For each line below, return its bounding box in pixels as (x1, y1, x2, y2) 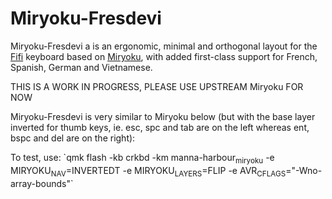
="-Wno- (285, 164, 323, 176)
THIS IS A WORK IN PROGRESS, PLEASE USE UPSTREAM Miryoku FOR (10, 80, 304, 92)
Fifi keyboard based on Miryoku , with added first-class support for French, (10, 50, 318, 62)
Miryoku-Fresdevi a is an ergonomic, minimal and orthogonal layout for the (10, 40, 318, 52)
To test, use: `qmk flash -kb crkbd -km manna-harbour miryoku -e (10, 151, 275, 166)
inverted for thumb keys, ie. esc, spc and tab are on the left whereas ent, (10, 121, 310, 133)
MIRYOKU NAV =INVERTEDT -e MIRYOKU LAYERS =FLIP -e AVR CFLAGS (10, 164, 287, 179)
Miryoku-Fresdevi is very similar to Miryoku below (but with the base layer (10, 110, 316, 122)
